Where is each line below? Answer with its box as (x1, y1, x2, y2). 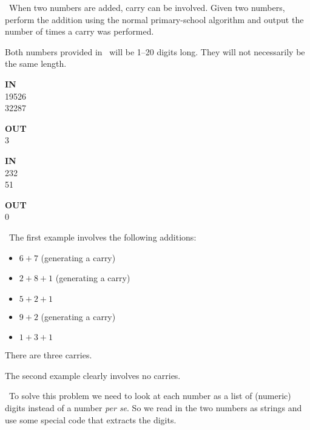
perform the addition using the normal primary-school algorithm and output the (5, 13, 304, 26)
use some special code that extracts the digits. (5, 413, 177, 426)
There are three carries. (5, 349, 92, 361)
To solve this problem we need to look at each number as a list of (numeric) (8, 389, 291, 402)
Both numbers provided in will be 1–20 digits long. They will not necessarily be (5, 45, 305, 58)
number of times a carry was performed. (5, 25, 154, 38)
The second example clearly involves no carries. (5, 369, 181, 381)
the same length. (5, 57, 67, 70)
